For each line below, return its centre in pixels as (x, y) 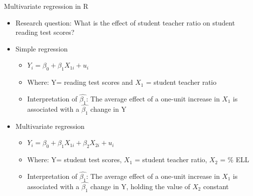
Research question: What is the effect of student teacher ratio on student (125, 22)
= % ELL (235, 159)
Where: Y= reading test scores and (80, 82)
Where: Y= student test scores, (74, 159)
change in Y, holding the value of (141, 186)
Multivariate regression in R (46, 6)
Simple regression (42, 48)
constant (216, 186)
